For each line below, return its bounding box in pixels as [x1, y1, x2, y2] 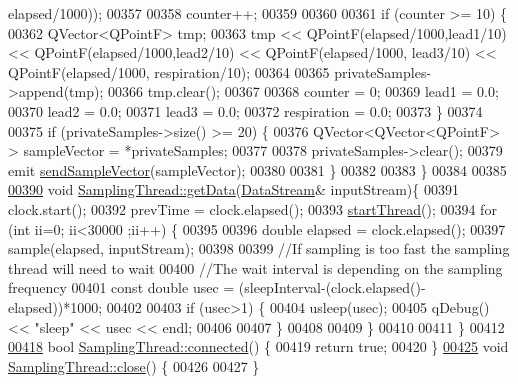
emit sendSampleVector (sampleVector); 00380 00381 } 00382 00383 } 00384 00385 [8, 159, 507, 180]
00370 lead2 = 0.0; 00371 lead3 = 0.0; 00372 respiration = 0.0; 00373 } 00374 [8, 100, 483, 121]
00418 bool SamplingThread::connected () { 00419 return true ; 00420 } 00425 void [8, 336, 509, 357]
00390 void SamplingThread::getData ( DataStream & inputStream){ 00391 [8, 179, 459, 200]
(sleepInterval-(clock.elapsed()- [238, 277, 426, 298]
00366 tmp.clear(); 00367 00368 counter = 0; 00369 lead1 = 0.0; [107, 81, 499, 102]
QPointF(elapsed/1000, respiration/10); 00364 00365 [8, 61, 330, 82]
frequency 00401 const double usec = [8, 277, 235, 298]
